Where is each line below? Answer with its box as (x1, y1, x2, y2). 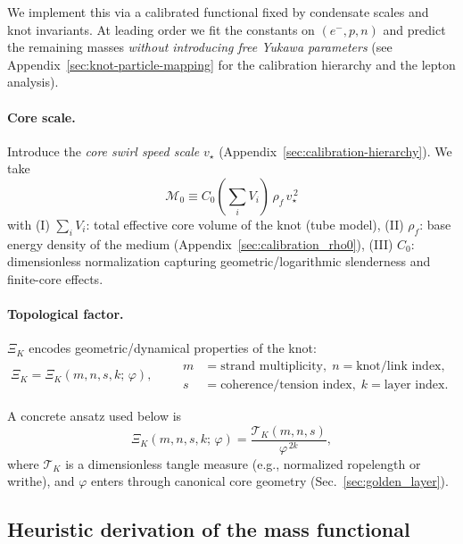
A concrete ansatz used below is (7, 406, 182, 424)
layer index (384, 378, 445, 391)
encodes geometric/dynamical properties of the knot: (29, 339, 317, 357)
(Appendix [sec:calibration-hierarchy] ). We (219, 141, 452, 160)
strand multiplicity (220, 359, 323, 372)
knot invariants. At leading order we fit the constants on (7, 20, 315, 38)
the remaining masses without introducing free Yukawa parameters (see (7, 38, 393, 56)
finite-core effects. (7, 269, 103, 288)
